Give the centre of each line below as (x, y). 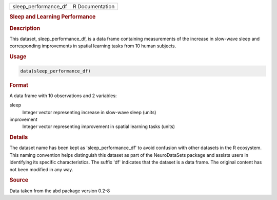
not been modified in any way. (41, 169)
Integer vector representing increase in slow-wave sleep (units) (89, 112)
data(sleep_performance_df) (55, 71)
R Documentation (94, 6)
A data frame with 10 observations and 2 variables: (63, 96)
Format (19, 85)
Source (19, 180)
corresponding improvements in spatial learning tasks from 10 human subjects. (93, 46)
